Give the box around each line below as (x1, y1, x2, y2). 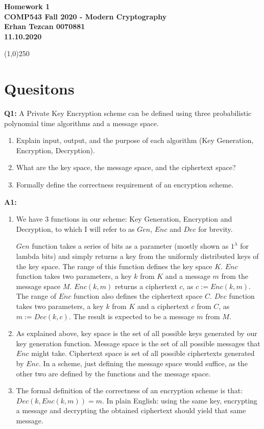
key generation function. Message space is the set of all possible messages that (16, 338, 260, 348)
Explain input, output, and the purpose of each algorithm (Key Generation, (16, 135, 254, 146)
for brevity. (198, 223, 233, 234)
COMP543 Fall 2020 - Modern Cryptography (4, 11, 167, 21)
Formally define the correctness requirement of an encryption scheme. (16, 179, 234, 190)
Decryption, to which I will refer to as (16, 223, 135, 234)
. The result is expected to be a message (68, 311, 195, 321)
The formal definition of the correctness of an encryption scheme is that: (16, 385, 243, 396)
